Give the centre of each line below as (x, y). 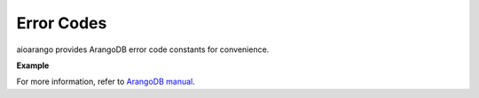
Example (33, 65)
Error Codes (62, 23)
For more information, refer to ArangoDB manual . (106, 82)
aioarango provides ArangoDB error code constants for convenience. (143, 49)
